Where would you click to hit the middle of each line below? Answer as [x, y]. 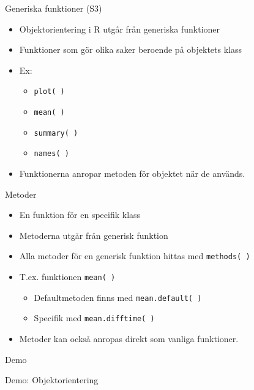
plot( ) [49, 92]
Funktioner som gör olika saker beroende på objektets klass [130, 49]
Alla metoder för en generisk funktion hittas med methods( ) [135, 256]
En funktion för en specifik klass [80, 215]
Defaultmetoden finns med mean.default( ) [118, 297]
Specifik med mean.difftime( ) [94, 318]
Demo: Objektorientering [52, 380]
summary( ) [56, 133]
